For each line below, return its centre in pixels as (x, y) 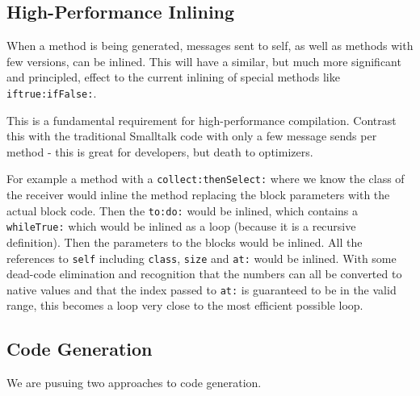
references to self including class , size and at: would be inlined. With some (202, 258)
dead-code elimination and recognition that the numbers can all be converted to (204, 274)
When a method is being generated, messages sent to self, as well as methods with (210, 46)
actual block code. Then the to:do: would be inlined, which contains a (183, 210)
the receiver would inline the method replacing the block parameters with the (198, 195)
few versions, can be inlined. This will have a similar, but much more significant (204, 61)
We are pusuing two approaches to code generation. (134, 383)
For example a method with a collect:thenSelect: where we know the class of (206, 179)
